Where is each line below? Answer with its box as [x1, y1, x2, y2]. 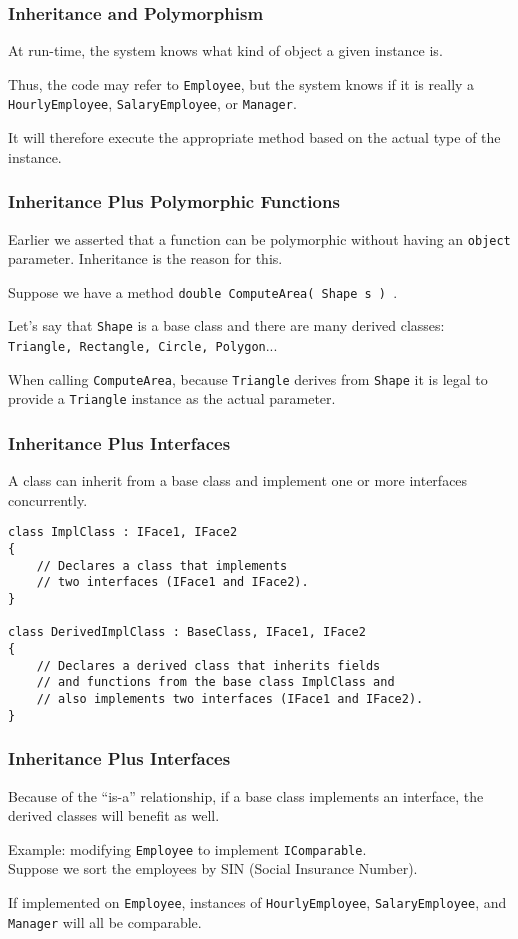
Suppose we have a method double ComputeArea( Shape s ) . [8, 281, 398, 302]
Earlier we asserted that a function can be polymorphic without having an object [8, 228, 511, 249]
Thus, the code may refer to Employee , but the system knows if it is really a [8, 73, 475, 94]
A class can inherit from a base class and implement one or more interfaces [8, 470, 468, 491]
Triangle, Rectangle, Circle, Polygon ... [8, 335, 278, 356]
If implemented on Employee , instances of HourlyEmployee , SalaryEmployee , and [8, 892, 507, 912]
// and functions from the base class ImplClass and [36, 675, 395, 690]
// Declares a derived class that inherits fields [36, 658, 381, 673]
